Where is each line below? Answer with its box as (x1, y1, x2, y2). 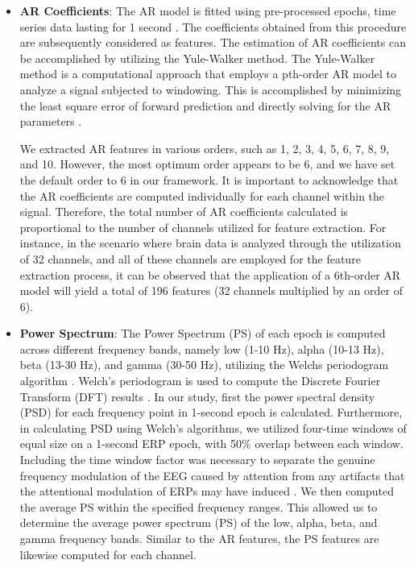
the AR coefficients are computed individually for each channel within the (19, 187, 385, 204)
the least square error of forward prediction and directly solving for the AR (19, 97, 391, 114)
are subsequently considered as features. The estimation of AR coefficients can (19, 34, 406, 51)
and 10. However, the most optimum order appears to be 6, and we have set (19, 155, 395, 172)
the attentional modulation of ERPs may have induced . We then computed (19, 483, 395, 500)
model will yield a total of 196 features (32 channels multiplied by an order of (19, 282, 403, 299)
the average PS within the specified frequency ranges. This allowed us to (19, 498, 378, 515)
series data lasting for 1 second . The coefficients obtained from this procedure (19, 18, 407, 35)
